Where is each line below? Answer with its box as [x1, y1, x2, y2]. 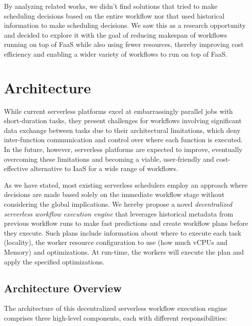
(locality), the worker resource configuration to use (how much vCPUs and [4, 237, 228, 247]
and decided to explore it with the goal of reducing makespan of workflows [4, 29, 228, 40]
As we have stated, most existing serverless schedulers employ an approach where [4, 179, 248, 190]
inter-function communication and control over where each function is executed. [4, 134, 243, 145]
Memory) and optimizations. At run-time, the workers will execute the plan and [4, 247, 244, 257]
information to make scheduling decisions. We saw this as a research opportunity [4, 20, 246, 30]
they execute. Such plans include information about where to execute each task [4, 227, 241, 238]
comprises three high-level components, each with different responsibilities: [4, 312, 228, 323]
